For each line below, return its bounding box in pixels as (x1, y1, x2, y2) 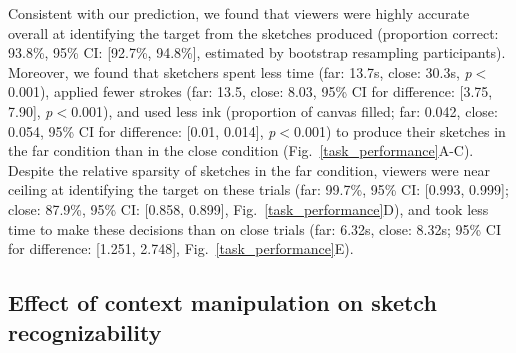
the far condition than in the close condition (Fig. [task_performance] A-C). (8, 140, 474, 161)
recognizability (8, 316, 162, 347)
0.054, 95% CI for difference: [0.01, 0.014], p (8, 120, 276, 141)
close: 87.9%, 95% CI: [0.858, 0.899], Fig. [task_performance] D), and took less (8, 198, 489, 219)
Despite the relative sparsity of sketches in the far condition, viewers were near (8, 159, 490, 180)
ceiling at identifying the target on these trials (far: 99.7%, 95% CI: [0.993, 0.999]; (8, 179, 509, 200)
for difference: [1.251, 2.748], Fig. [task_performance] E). (8, 238, 354, 259)
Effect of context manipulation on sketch (8, 287, 437, 318)
